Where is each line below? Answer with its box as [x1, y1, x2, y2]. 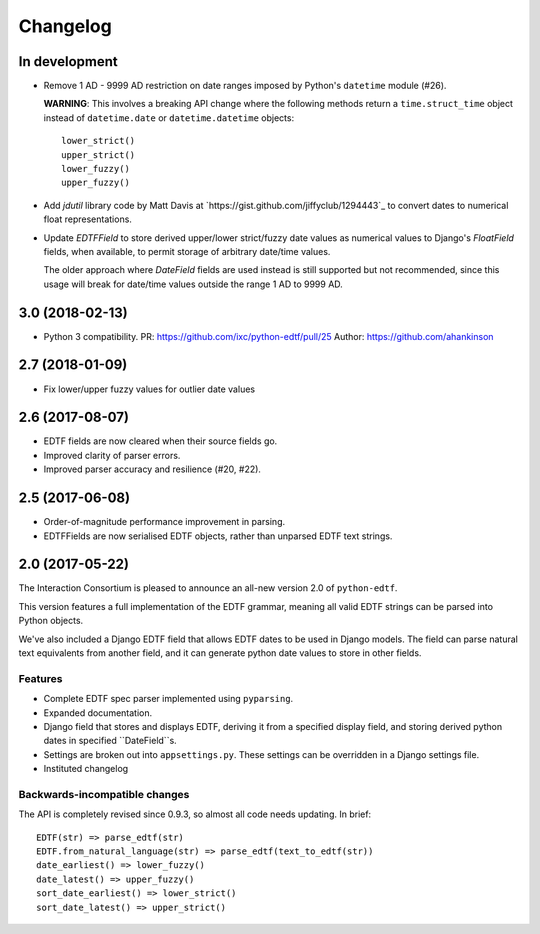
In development [18, 53, 119, 70]
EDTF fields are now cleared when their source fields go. [43, 435, 278, 447]
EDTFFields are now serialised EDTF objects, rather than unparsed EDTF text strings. [43, 530, 393, 542]
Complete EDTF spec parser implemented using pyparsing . [43, 693, 294, 705]
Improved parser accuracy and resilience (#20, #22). [43, 463, 262, 475]
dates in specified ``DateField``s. [43, 735, 177, 747]
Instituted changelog [43, 763, 129, 775]
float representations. [43, 213, 132, 225]
